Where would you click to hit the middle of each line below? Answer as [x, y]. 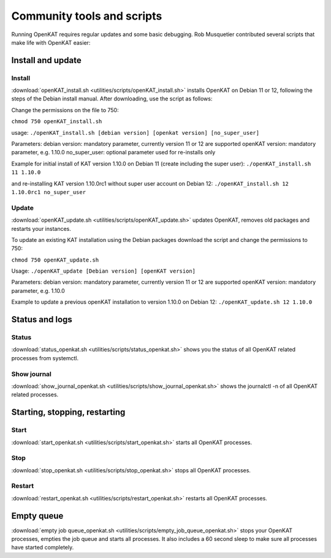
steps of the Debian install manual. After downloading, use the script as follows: [112, 99]
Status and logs [42, 319]
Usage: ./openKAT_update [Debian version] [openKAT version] [104, 271]
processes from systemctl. [45, 358]
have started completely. [43, 548]
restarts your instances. [41, 228]
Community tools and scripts [87, 16]
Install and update [47, 60]
